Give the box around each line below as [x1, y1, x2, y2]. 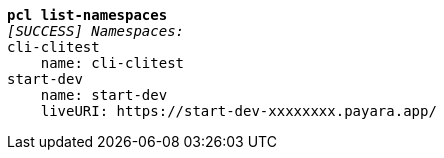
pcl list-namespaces [7, 7, 168, 23]
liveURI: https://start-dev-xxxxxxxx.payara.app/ [40, 103, 437, 119]
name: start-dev [40, 87, 168, 103]
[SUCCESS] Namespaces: [7, 23, 185, 39]
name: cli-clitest [40, 55, 185, 71]
